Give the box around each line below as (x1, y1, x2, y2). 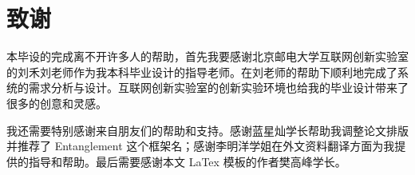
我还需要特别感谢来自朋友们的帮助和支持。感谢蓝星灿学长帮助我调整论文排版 (6, 121, 409, 138)
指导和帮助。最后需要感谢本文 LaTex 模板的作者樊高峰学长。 (28, 153, 346, 169)
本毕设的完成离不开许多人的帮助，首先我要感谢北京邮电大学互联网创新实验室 (6, 48, 409, 65)
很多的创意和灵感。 (6, 94, 107, 111)
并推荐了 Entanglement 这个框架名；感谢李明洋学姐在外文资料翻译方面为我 (6, 137, 395, 154)
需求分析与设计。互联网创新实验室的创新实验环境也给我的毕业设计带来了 (28, 79, 409, 96)
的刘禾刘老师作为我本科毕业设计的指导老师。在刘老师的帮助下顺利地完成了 (6, 63, 397, 80)
